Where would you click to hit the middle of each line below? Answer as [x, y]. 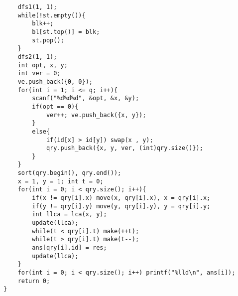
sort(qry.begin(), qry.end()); [69, 173]
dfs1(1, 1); [37, 7]
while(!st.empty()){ [52, 15]
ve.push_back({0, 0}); [55, 81]
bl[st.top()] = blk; [66, 32]
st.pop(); [48, 40]
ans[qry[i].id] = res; [69, 248]
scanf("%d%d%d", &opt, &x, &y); [86, 98]
